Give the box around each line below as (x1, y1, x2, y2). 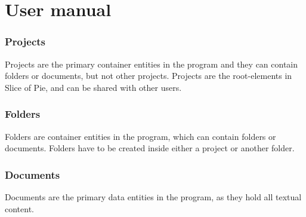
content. (5, 202, 34, 215)
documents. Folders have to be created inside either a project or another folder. (5, 142, 295, 154)
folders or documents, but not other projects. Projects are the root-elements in (5, 69, 292, 82)
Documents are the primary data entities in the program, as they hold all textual (5, 191, 302, 203)
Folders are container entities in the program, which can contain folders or (5, 130, 276, 142)
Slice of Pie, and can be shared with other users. (5, 81, 182, 93)
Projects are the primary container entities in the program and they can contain (5, 57, 298, 70)
